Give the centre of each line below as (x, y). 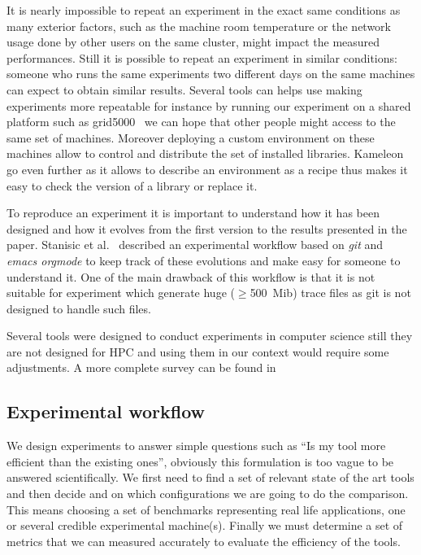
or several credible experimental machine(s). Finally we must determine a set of (205, 525)
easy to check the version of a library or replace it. (132, 185)
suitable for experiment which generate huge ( (121, 293)
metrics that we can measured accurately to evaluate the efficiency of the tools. (204, 541)
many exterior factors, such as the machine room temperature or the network (199, 26)
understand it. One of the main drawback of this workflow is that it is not (191, 276)
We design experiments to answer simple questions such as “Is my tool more (196, 446)
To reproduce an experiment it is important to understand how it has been (193, 213)
